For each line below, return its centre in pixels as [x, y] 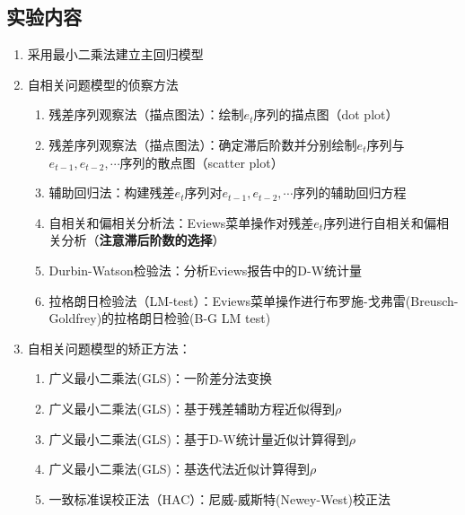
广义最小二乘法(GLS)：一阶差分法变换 [161, 378]
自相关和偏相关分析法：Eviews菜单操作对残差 [181, 222]
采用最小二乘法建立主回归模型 [115, 54]
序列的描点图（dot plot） [326, 114]
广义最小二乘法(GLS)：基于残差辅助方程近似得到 [192, 408]
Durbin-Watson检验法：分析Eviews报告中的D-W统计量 [206, 270]
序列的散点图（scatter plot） [202, 162]
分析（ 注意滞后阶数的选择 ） [143, 240]
